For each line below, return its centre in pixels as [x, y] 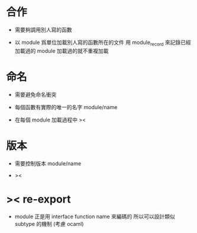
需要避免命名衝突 [35, 94]
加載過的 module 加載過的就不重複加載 [62, 50]
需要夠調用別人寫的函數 [43, 30]
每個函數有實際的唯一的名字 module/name [66, 107]
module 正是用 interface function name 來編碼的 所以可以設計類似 [95, 216]
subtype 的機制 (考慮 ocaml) [49, 224]
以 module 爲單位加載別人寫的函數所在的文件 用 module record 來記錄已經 [103, 43]
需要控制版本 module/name [48, 163]
